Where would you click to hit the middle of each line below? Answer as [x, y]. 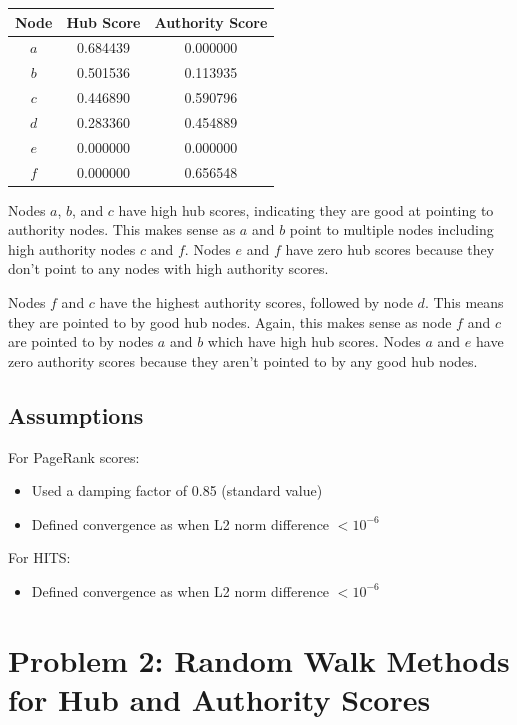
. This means [464, 302]
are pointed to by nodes [81, 341]
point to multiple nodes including [391, 229]
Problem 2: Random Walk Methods [259, 659]
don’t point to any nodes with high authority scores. [168, 268]
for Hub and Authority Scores [219, 698]
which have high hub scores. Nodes [314, 341]
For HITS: [39, 557]
